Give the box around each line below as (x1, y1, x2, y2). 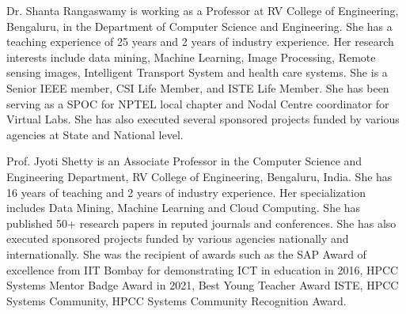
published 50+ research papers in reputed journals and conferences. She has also (6, 214, 397, 231)
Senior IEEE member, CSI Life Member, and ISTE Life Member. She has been (6, 79, 389, 96)
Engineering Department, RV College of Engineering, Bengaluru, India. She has (6, 168, 393, 184)
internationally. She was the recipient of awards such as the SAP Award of (6, 245, 366, 262)
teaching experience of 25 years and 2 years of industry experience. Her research (6, 33, 394, 50)
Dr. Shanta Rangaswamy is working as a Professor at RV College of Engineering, (6, 2, 399, 18)
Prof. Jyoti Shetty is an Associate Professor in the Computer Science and (6, 153, 362, 169)
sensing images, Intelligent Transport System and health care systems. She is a (6, 64, 388, 81)
